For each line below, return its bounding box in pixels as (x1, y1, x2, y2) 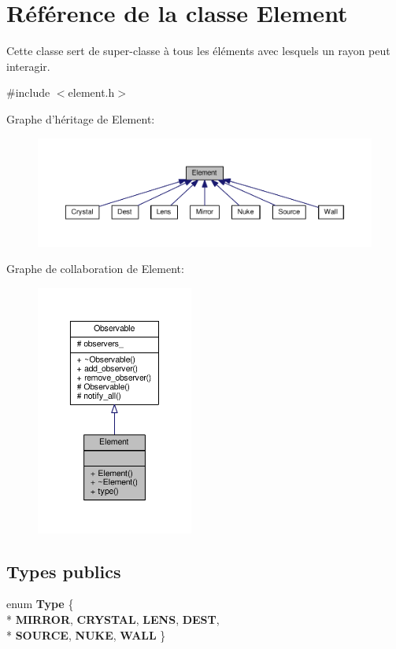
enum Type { (6, 596, 74, 612)
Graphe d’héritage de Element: (6, 110, 155, 127)
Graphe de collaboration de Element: (6, 260, 184, 277)
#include (6, 84, 50, 101)
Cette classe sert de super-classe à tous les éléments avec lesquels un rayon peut (6, 42, 390, 59)
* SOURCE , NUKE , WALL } (6, 626, 166, 643)
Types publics (6, 559, 121, 583)
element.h (68, 84, 115, 101)
